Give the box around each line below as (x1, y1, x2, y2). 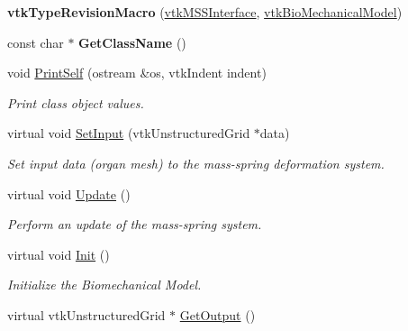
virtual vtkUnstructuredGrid (7, 305, 166, 324)
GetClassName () (78, 32, 186, 51)
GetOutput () (179, 305, 256, 324)
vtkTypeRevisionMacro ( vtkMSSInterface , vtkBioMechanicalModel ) (7, 3, 403, 21)
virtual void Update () (7, 184, 131, 203)
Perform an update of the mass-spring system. (7, 215, 262, 234)
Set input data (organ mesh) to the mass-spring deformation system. (7, 153, 385, 172)
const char (7, 32, 64, 51)
